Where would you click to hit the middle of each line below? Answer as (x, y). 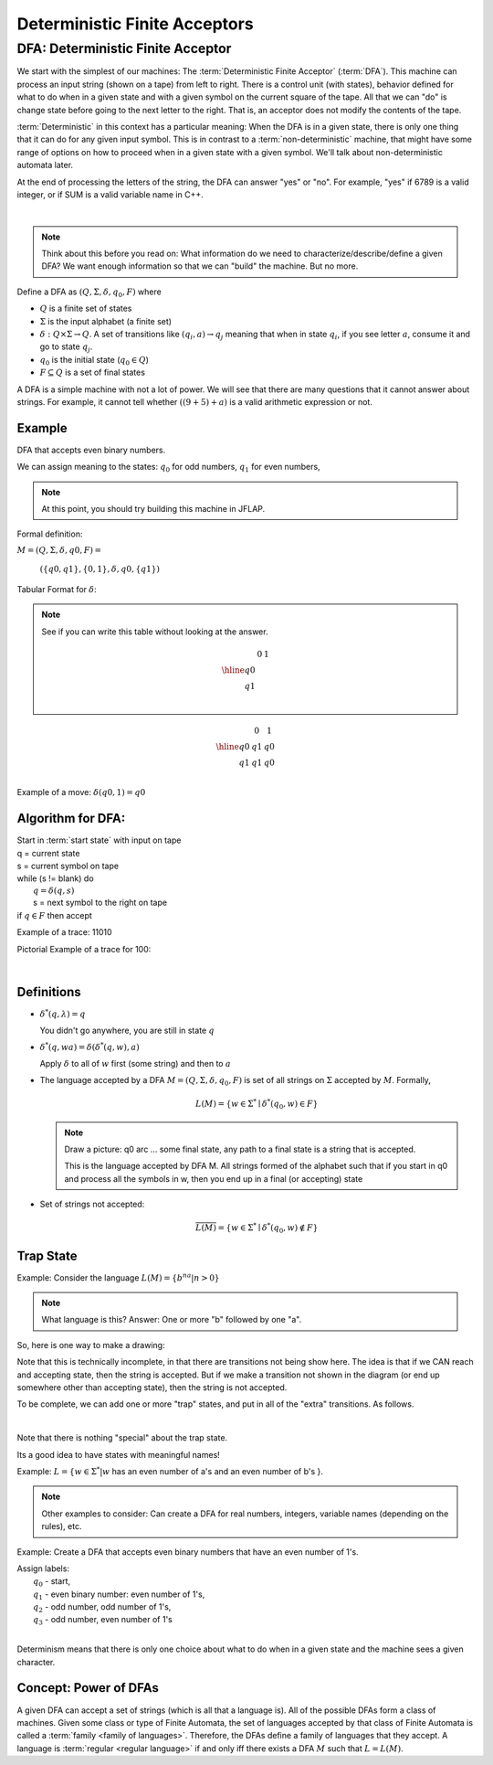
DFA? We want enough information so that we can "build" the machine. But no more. (200, 266)
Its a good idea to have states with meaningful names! (119, 1454)
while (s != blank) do (56, 878)
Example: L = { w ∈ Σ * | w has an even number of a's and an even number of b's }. (170, 1471)
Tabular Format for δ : (57, 590)
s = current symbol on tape (68, 866)
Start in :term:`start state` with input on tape (99, 840)
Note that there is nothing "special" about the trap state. (122, 1438)
